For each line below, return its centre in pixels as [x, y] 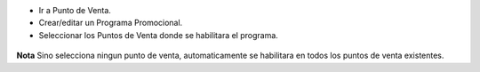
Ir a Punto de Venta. [75, 10]
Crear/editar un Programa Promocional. [111, 23]
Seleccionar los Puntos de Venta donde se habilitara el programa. [159, 35]
